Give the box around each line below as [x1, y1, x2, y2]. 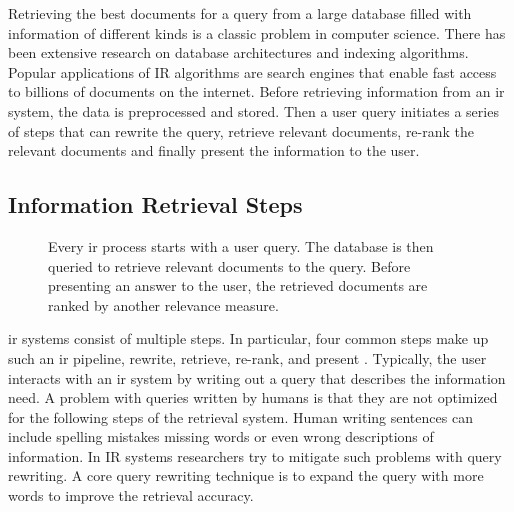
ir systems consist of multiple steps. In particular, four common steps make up [8, 328, 489, 349]
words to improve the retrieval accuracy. [8, 485, 254, 506]
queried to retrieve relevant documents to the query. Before [48, 255, 411, 276]
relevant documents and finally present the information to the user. [8, 140, 420, 161]
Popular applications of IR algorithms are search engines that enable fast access [8, 61, 497, 82]
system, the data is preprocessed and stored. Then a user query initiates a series [8, 100, 499, 121]
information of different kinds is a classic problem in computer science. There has [8, 22, 506, 43]
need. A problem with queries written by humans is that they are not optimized [8, 387, 498, 408]
